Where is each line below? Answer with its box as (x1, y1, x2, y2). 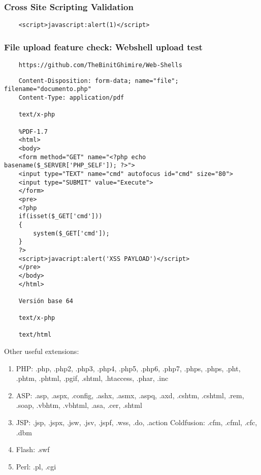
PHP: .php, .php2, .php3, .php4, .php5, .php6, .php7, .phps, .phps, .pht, (16, 363, 241, 373)
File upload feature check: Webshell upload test (4, 40, 203, 53)
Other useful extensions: (4, 346, 79, 357)
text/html (18, 331, 52, 339)
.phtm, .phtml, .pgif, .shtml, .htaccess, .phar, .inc (16, 373, 169, 383)
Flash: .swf (16, 444, 50, 455)
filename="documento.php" (4, 85, 91, 93)
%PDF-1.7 (18, 128, 48, 135)
